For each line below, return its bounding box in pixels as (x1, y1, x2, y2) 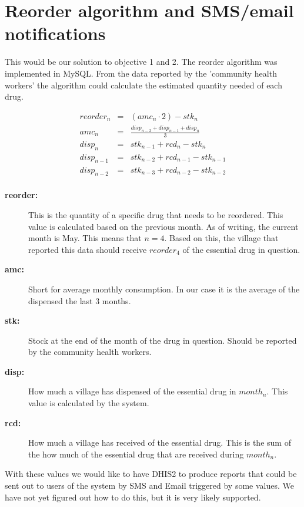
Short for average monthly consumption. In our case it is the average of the (28, 282, 300, 295)
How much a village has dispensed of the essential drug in (28, 385, 236, 397)
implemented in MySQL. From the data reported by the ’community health (5, 67, 277, 79)
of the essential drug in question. (182, 243, 300, 255)
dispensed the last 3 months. (28, 294, 131, 307)
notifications (5, 21, 106, 45)
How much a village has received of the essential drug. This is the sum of (28, 436, 291, 449)
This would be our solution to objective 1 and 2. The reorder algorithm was (5, 55, 278, 68)
